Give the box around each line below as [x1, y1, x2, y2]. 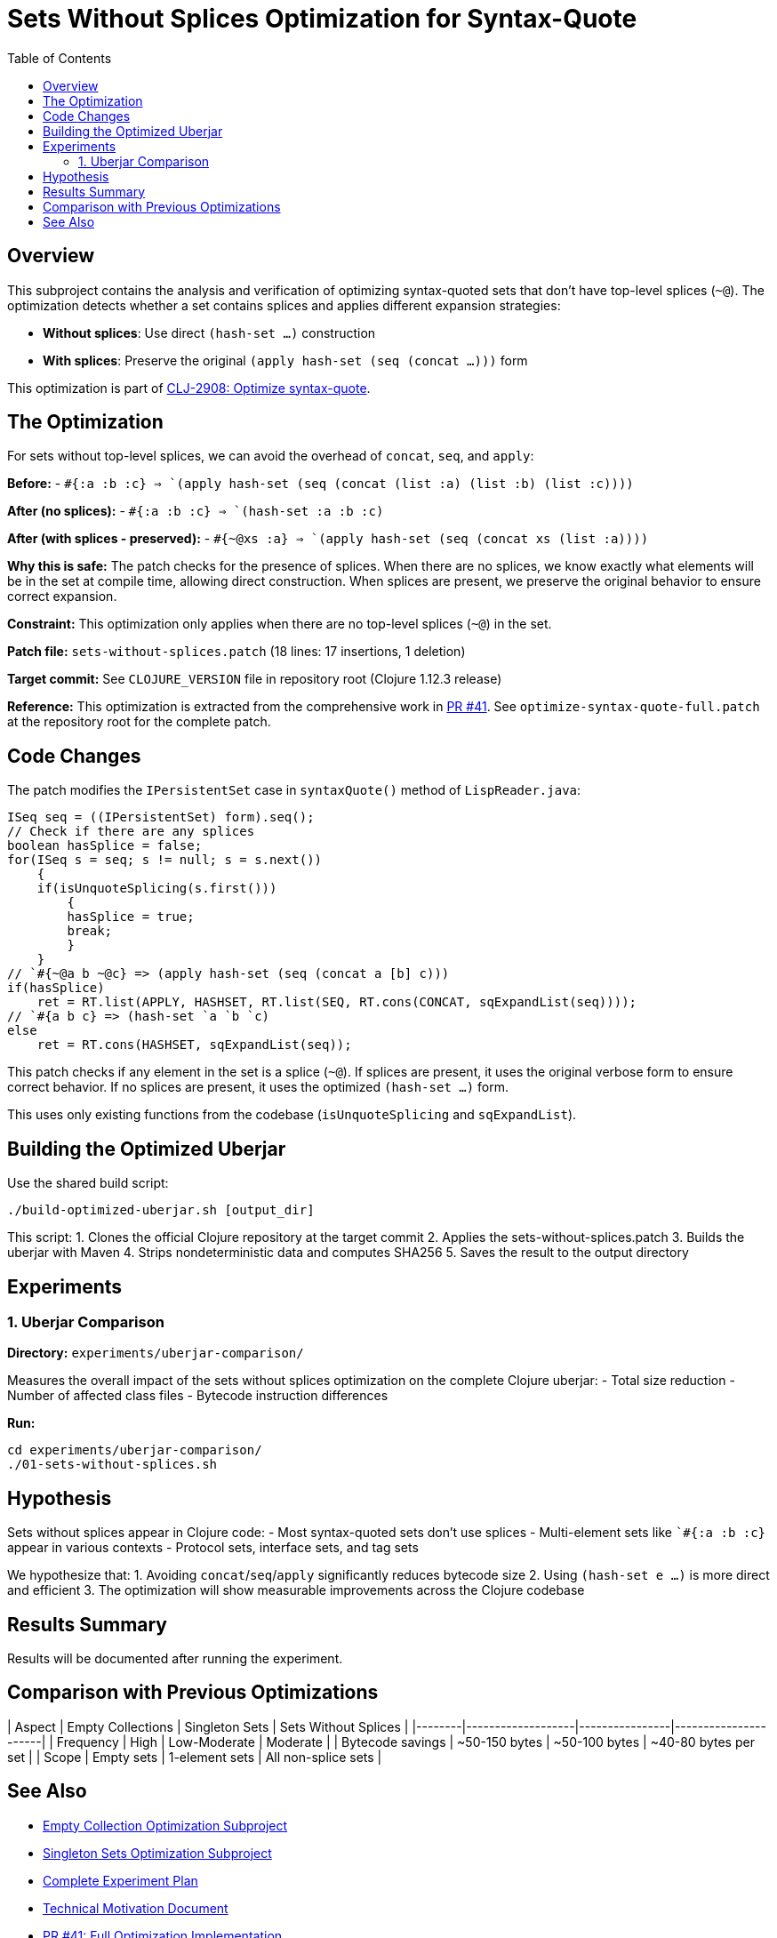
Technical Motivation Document [43, 1900, 228, 1916]
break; [67, 924, 113, 939]
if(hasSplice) [7, 981, 105, 996]
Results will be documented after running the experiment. [7, 1651, 343, 1667]
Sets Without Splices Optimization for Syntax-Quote [7, 4, 637, 34]
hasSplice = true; [67, 909, 195, 925]
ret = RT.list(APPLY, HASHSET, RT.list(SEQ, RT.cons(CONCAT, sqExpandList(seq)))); [36, 995, 637, 1010]
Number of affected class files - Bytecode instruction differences [7, 1388, 388, 1404]
